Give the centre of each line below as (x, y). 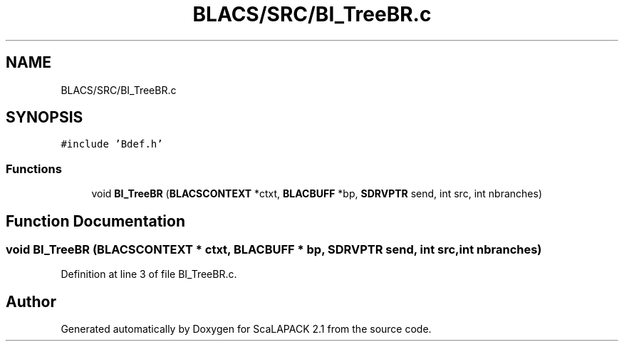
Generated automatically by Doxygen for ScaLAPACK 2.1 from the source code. (246, 329)
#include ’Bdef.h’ (112, 144)
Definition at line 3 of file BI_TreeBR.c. (149, 274)
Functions (34, 169)
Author (31, 301)
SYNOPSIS (45, 118)
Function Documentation (95, 221)
